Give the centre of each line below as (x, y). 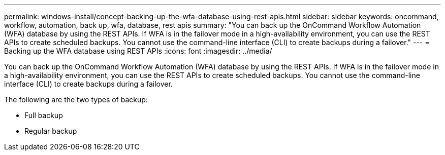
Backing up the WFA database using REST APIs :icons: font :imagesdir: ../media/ (138, 51)
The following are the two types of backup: (76, 100)
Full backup (44, 115)
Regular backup (51, 131)
